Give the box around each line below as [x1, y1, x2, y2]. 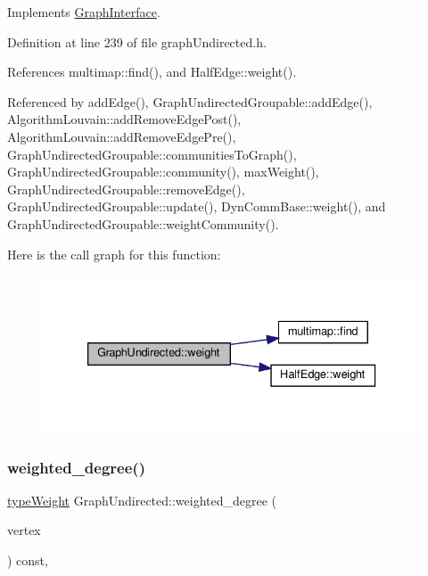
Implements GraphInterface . [7, 3, 160, 21]
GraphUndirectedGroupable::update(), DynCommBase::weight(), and [7, 197, 386, 216]
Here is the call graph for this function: [7, 244, 221, 263]
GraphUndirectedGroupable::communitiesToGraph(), [7, 144, 297, 163]
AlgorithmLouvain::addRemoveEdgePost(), [7, 110, 242, 128]
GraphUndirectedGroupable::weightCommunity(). [7, 214, 279, 233]
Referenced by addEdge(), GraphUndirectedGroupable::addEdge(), [7, 92, 373, 111]
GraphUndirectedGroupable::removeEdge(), [7, 179, 245, 198]
